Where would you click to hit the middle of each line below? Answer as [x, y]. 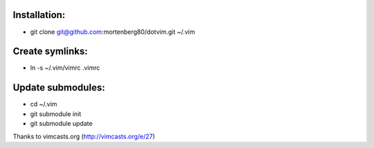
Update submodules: [59, 87]
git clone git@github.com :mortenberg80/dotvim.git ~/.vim [113, 32]
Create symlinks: [50, 52]
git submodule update [61, 124]
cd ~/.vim [44, 104]
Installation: [39, 15]
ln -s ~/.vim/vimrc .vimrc [65, 68]
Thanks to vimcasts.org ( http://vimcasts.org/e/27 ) [84, 136]
